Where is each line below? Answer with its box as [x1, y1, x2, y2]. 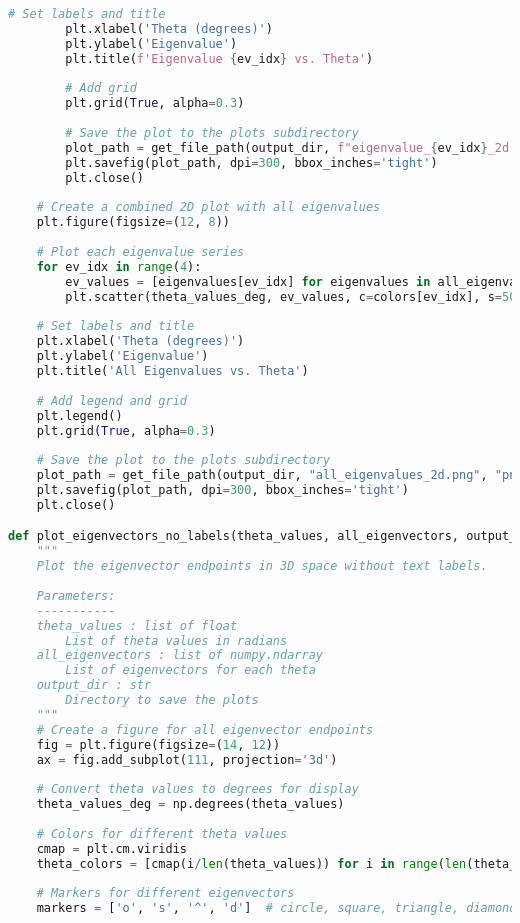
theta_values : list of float [36, 618, 238, 633]
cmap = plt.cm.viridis [36, 841, 187, 856]
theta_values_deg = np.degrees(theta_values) [36, 797, 345, 812]
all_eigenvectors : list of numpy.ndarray [36, 648, 323, 663]
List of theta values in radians [65, 633, 288, 648]
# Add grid [65, 81, 137, 96]
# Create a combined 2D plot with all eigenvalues [36, 200, 381, 215]
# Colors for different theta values [36, 826, 288, 841]
